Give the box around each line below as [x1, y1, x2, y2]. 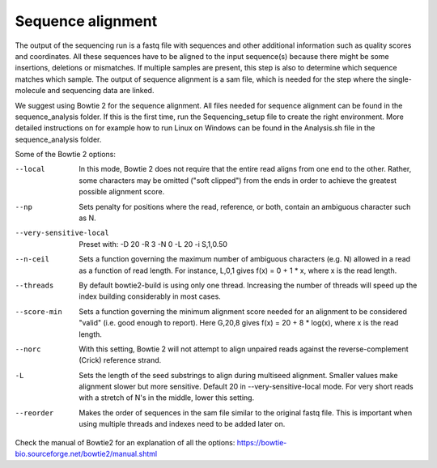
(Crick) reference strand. [78, 355, 162, 365]
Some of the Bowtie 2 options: [15, 150, 117, 160]
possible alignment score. [78, 187, 165, 197]
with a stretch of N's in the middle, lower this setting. [78, 393, 255, 402]
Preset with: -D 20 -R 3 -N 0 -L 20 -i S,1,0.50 [78, 239, 228, 249]
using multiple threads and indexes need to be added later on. [78, 419, 286, 429]
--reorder [15, 408, 54, 417]
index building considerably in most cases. [78, 291, 222, 301]
